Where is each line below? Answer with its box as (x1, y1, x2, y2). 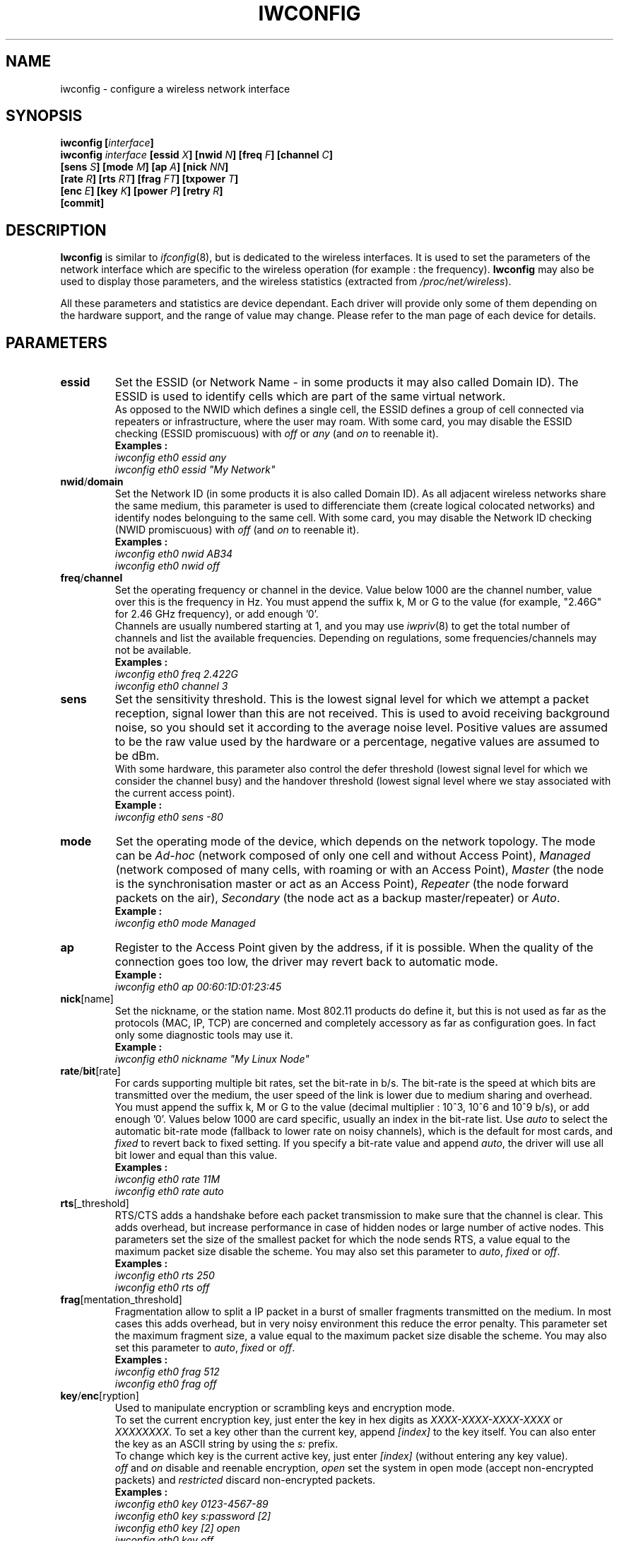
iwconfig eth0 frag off (114, 1378, 217, 1390)
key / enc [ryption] (60, 1390, 139, 1402)
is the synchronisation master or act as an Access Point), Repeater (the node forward (115, 877, 569, 891)
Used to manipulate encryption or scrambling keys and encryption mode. (114, 1402, 455, 1414)
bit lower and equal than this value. (114, 1149, 278, 1162)
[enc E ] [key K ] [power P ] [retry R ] (60, 185, 223, 197)
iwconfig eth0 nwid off (114, 560, 220, 572)
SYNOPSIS (6, 107, 83, 125)
